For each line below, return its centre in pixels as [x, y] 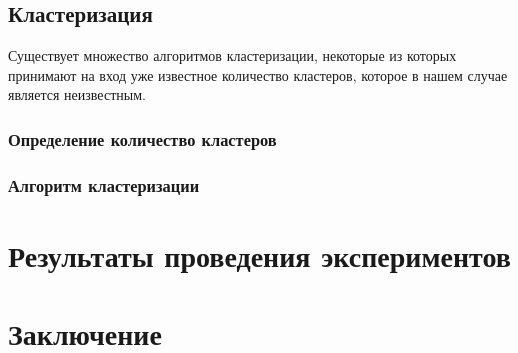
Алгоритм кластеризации [104, 184]
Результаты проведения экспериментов [259, 254]
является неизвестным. [77, 94]
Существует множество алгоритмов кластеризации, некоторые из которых [232, 55]
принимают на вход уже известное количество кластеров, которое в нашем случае [258, 74]
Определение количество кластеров [142, 138]
